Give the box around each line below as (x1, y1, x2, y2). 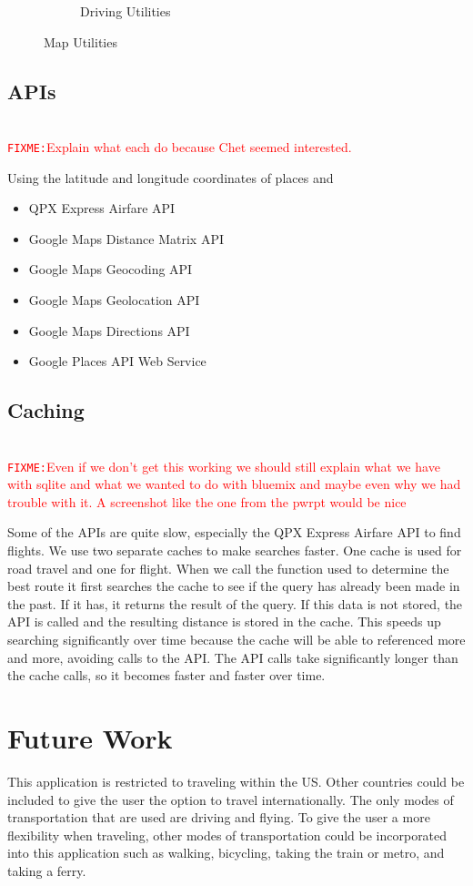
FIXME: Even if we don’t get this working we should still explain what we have (7, 456, 440, 475)
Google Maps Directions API (28, 321, 190, 340)
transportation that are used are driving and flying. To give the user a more (7, 808, 430, 827)
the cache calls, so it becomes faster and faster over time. (7, 666, 326, 685)
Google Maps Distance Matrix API (28, 229, 224, 248)
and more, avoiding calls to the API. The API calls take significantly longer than (7, 647, 458, 667)
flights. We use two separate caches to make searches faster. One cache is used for (7, 541, 462, 560)
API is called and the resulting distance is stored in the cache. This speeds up (7, 612, 441, 631)
